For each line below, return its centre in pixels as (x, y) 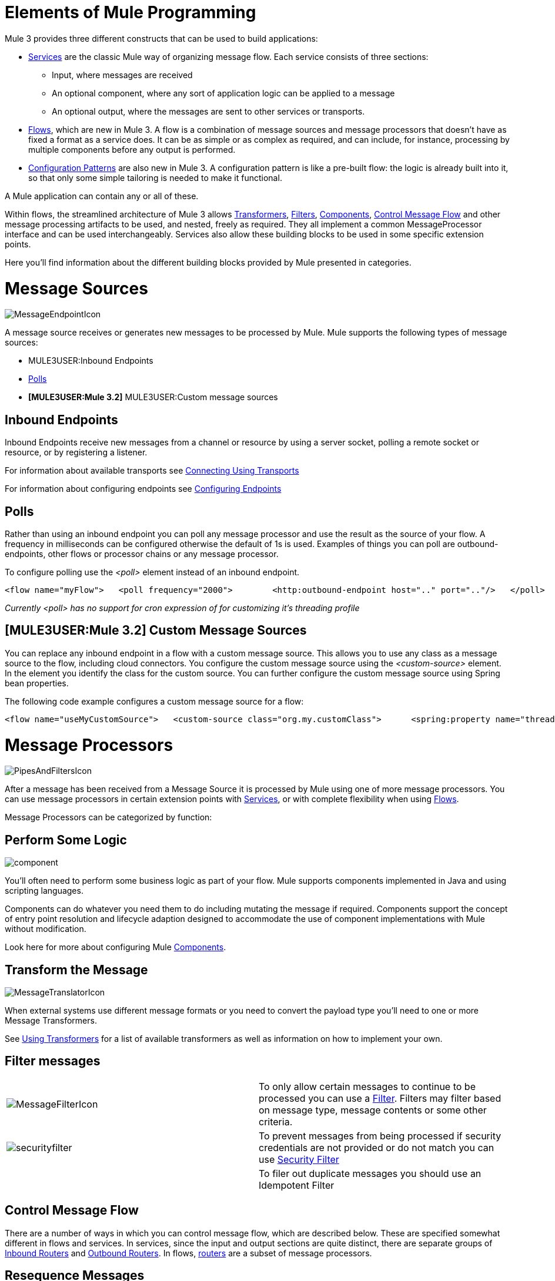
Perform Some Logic (66, 840)
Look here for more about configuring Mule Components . (116, 947)
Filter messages (53, 1061)
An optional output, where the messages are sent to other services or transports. (208, 111)
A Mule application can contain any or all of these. (102, 196)
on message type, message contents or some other (373, 1110)
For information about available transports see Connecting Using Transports (152, 471)
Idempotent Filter (297, 1185)
